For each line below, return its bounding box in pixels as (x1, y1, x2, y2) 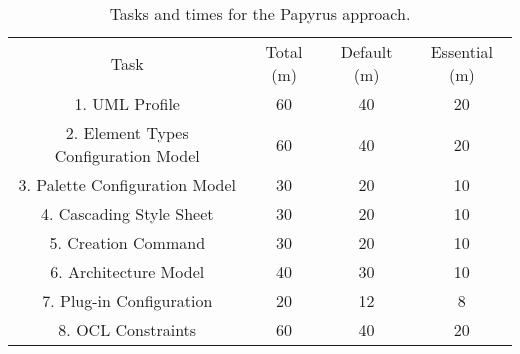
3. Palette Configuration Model (18, 173, 237, 196)
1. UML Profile (74, 92, 180, 115)
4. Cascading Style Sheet (40, 202, 214, 225)
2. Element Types (65, 121, 189, 144)
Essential (430, 40, 493, 63)
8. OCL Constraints (58, 318, 197, 341)
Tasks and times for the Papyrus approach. (109, 2, 411, 25)
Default (340, 40, 393, 63)
